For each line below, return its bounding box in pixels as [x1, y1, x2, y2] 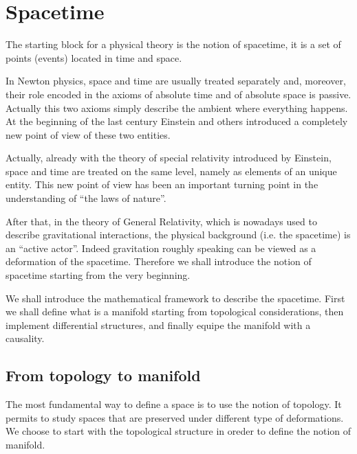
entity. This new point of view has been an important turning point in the [6, 177, 318, 192]
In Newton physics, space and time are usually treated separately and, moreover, [6, 73, 346, 88]
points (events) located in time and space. [6, 50, 182, 65]
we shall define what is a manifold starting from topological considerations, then [6, 304, 344, 319]
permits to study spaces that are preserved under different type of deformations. [6, 410, 344, 424]
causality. [6, 331, 45, 345]
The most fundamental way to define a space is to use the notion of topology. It [6, 397, 342, 411]
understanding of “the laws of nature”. [6, 191, 166, 205]
